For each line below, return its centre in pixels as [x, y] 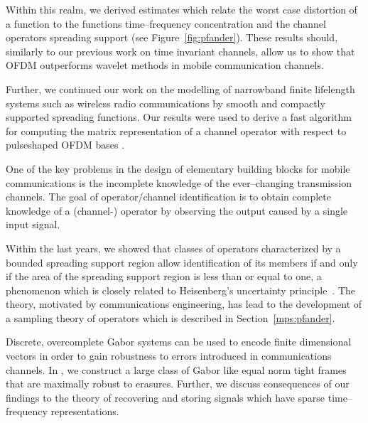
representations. [85, 411]
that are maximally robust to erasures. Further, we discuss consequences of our [178, 384]
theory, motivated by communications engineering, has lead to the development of [184, 304]
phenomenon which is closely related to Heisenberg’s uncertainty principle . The [181, 290]
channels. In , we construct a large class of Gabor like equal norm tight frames [176, 369]
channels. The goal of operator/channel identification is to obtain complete [168, 197]
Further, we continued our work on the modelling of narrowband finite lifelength [180, 89]
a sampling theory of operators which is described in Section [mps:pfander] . [171, 317]
